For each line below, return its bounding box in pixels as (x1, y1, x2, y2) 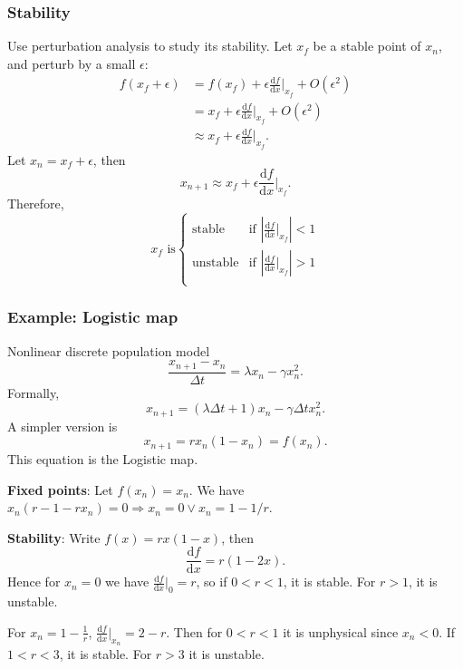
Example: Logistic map (7, 305, 178, 328)
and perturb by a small (7, 53, 136, 73)
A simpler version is (7, 416, 118, 435)
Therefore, (7, 194, 64, 213)
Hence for (7, 572, 61, 591)
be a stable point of (313, 36, 421, 55)
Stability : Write (7, 528, 101, 547)
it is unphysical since (283, 622, 399, 641)
